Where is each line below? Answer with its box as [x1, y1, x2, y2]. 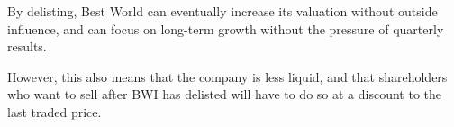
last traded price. [7, 102, 102, 121]
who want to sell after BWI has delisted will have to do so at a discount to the [7, 85, 442, 104]
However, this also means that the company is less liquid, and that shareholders [7, 67, 448, 86]
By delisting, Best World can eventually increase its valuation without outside [7, 2, 438, 20]
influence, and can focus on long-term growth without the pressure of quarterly [7, 19, 444, 38]
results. [7, 37, 47, 56]
